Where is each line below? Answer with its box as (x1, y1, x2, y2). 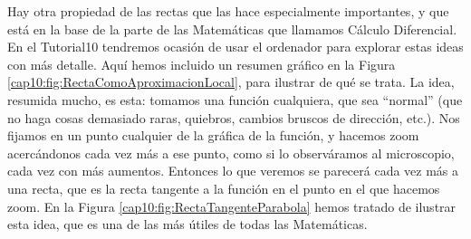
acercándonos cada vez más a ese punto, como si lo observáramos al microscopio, (7, 143, 455, 162)
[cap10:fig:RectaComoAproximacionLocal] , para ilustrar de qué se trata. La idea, (7, 72, 455, 91)
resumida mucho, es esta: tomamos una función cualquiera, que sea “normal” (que (7, 90, 463, 109)
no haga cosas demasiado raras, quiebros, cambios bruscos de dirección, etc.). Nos (7, 108, 460, 127)
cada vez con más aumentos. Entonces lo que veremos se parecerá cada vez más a (7, 161, 459, 180)
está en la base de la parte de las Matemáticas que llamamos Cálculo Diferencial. (7, 19, 457, 38)
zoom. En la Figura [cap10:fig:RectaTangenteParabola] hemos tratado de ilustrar (7, 196, 457, 215)
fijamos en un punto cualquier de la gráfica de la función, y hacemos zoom (7, 126, 419, 145)
